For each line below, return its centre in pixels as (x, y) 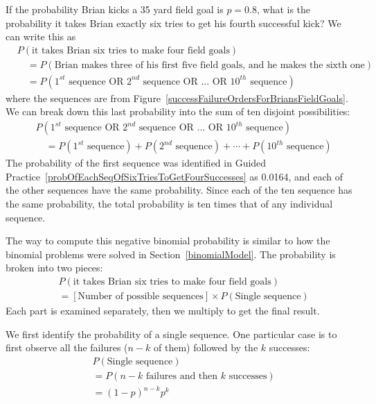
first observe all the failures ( (67, 347)
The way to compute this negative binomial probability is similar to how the (168, 241)
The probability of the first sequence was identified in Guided (136, 163)
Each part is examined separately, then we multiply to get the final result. (163, 310)
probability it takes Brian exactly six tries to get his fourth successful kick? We (173, 23)
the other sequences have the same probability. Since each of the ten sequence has (179, 190)
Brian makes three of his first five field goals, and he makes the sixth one (209, 65)
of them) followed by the (206, 347)
